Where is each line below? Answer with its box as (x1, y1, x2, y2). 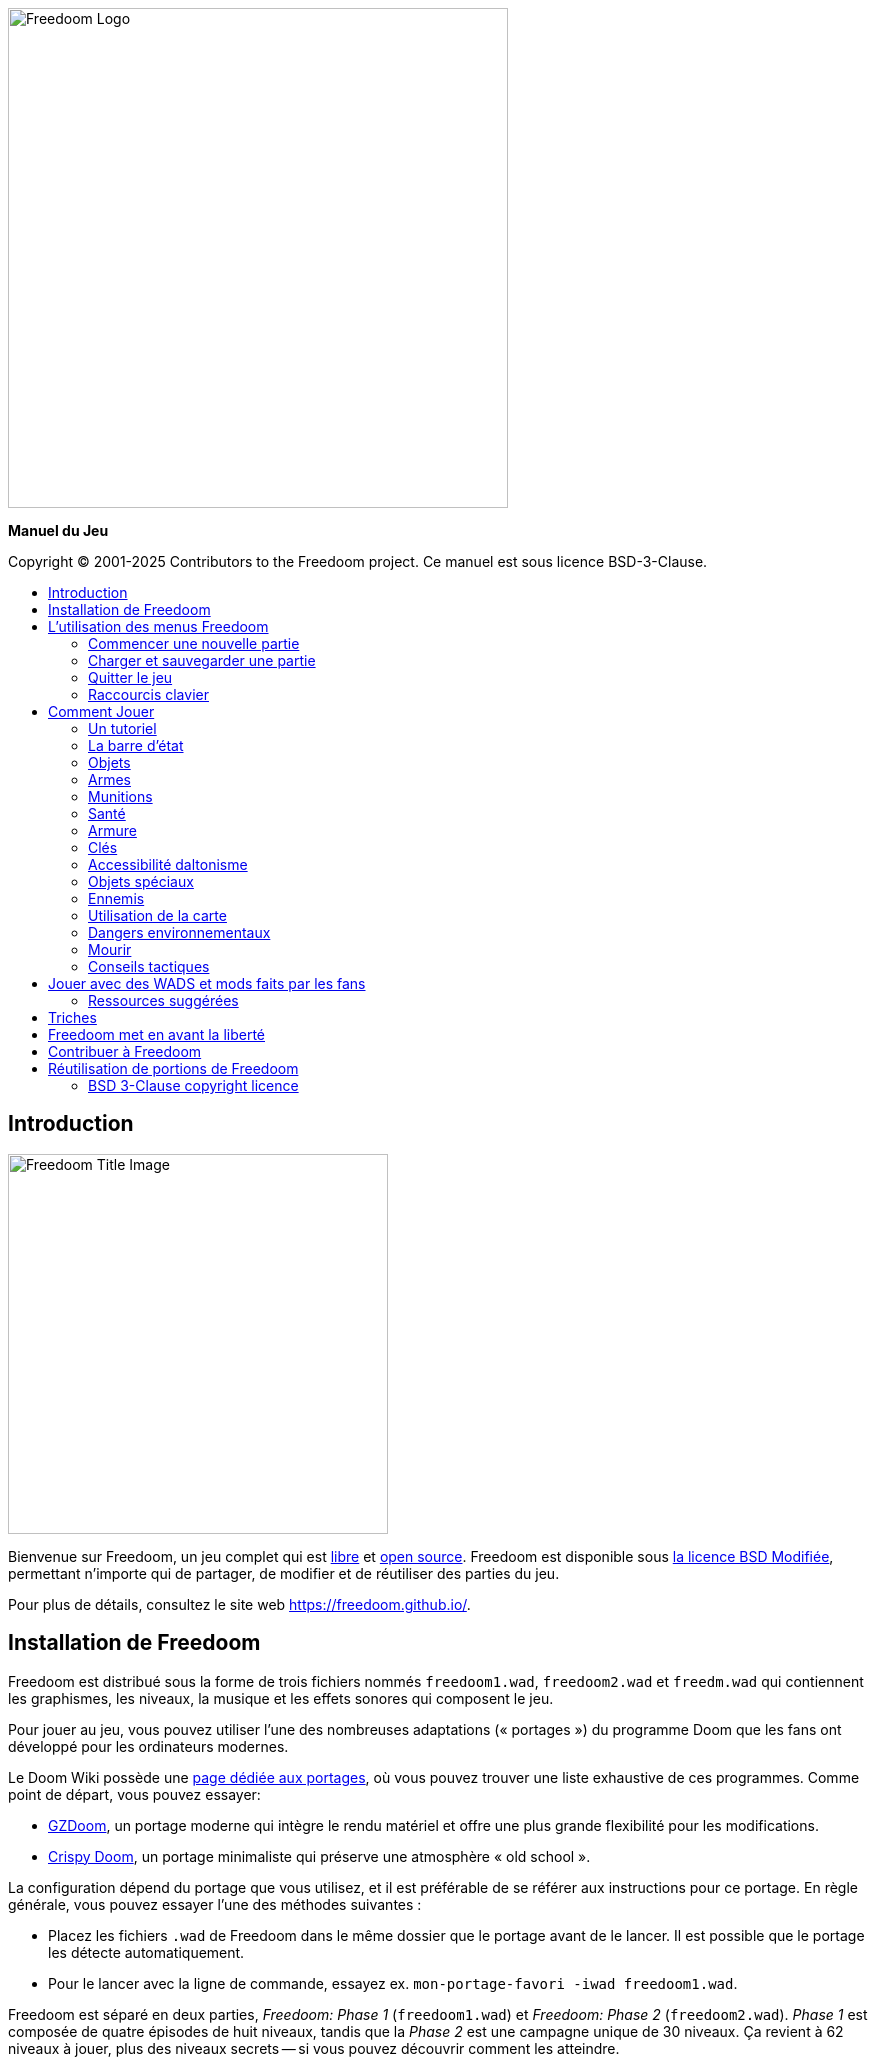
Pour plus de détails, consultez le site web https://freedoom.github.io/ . (8, 1595, 471, 1613)
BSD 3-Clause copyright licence (88, 1077, 299, 1094)
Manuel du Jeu (8, 522, 109, 539)
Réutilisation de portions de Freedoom (48, 1060, 299, 1077)
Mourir (88, 941, 132, 958)
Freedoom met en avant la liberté (48, 1026, 265, 1043)
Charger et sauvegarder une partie (88, 652, 316, 669)
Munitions (88, 788, 153, 805)
